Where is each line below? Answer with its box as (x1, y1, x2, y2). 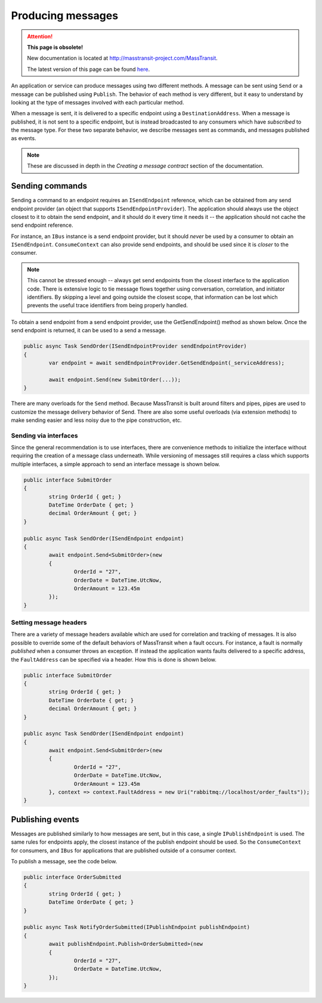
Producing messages (11, 9, 119, 22)
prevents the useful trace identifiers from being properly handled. (27, 302, 188, 309)
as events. (11, 135, 36, 142)
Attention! (27, 33, 53, 40)
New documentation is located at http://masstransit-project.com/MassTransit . (27, 54, 218, 62)
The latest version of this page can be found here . (27, 66, 150, 73)
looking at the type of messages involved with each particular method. (11, 98, 184, 106)
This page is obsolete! (27, 44, 83, 51)
